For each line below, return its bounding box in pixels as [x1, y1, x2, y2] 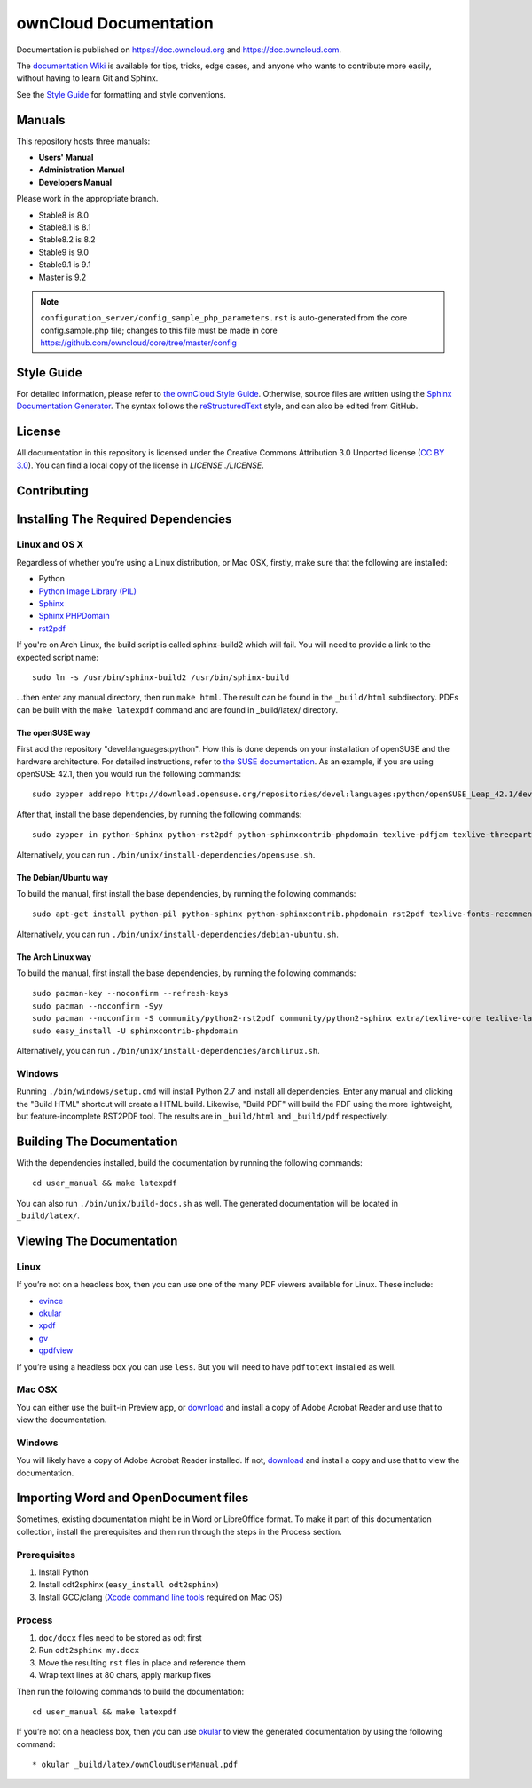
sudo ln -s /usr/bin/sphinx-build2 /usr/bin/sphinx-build [32, 672, 290, 683]
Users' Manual [38, 152, 94, 163]
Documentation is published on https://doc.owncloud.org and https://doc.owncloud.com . [16, 44, 341, 55]
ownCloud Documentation [16, 13, 215, 33]
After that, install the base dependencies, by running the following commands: [16, 809, 302, 819]
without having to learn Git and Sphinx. [16, 73, 159, 83]
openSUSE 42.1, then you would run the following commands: [16, 768, 241, 779]
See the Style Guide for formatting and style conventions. [16, 89, 226, 99]
